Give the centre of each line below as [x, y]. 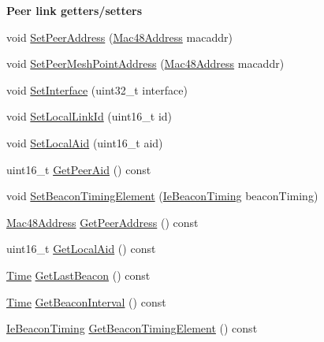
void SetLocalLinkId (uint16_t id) [89, 116]
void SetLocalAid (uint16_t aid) [85, 142]
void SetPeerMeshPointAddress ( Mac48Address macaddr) [145, 63]
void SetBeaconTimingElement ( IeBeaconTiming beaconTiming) [162, 196]
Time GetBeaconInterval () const [86, 301]
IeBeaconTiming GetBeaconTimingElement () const [132, 328]
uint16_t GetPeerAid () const [79, 169]
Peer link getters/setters [74, 10]
